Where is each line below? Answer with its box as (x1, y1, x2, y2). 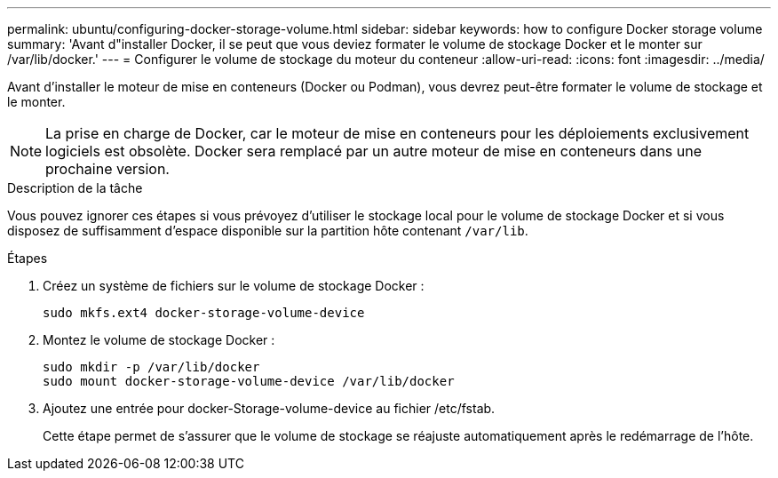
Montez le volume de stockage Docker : (43, 332, 275, 347)
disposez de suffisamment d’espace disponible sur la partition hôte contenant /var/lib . (7, 223, 528, 238)
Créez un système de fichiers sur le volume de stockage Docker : (43, 278, 425, 293)
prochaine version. (45, 160, 170, 178)
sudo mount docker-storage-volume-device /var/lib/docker (43, 374, 455, 388)
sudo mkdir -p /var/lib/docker (43, 360, 260, 374)
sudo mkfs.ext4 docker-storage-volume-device (43, 306, 365, 320)
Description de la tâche (7, 180, 143, 195)
